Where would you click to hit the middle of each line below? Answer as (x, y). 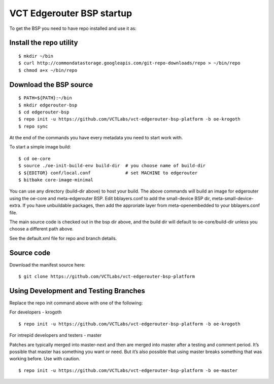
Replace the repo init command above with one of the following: (76, 303)
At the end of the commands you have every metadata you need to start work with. (96, 138)
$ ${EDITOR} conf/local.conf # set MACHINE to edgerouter (108, 173)
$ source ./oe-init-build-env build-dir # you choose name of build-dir (112, 166)
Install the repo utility (44, 43)
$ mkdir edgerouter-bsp (48, 105)
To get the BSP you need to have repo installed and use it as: (73, 28)
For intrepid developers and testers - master (56, 335)
